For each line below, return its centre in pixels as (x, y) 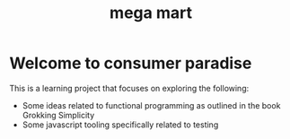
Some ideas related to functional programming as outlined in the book (151, 105)
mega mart (151, 13)
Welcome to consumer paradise (131, 63)
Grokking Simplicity (58, 115)
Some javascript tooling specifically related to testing (120, 125)
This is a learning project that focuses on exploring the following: (129, 88)
